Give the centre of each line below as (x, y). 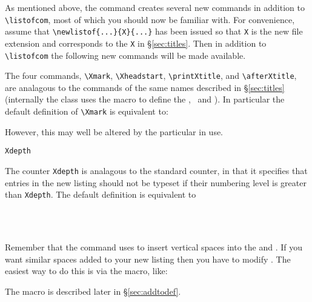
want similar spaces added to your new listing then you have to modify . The (148, 259)
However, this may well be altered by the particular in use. (114, 131)
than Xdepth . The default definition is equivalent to (101, 194)
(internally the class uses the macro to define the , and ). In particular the (145, 99)
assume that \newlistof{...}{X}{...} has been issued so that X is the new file (154, 31)
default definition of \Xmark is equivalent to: (87, 111)
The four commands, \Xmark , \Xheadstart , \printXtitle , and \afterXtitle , (151, 75)
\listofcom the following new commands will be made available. (125, 55)
